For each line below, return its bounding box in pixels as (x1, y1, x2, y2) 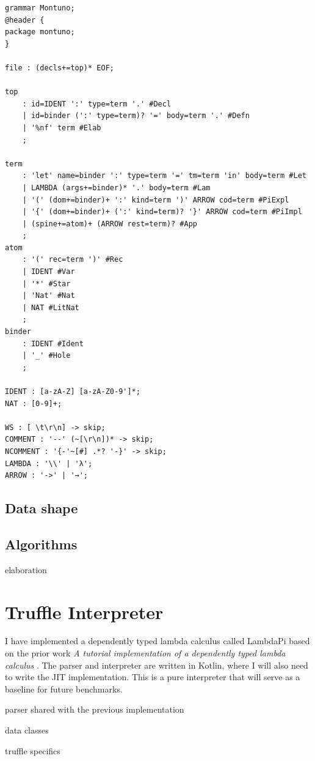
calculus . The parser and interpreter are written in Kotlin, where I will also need (5, 658, 308, 671)
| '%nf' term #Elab (22, 123, 101, 132)
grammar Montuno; (5, 4, 75, 12)
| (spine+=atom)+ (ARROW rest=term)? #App (22, 219, 197, 228)
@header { (5, 15, 45, 24)
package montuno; (5, 28, 75, 37)
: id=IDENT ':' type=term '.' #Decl (22, 99, 172, 108)
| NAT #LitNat (22, 303, 79, 312)
